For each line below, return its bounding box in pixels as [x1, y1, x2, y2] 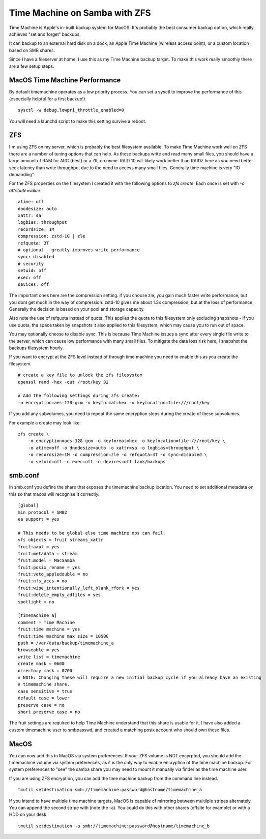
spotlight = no [18, 599, 55, 604]
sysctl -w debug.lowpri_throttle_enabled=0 [18, 107, 124, 113]
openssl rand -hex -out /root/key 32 [18, 379, 109, 385]
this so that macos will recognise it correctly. [9, 491, 100, 497]
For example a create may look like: [9, 419, 81, 425]
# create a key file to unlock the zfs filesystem [18, 372, 143, 378]
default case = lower [18, 695, 70, 701]
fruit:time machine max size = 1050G [18, 633, 109, 639]
